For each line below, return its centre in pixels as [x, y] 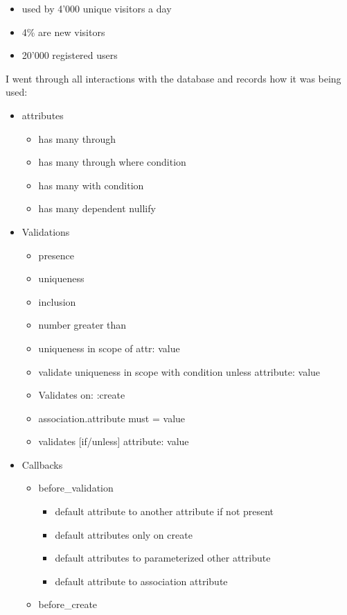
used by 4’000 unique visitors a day [97, 8]
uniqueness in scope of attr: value [109, 348]
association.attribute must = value [112, 418]
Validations [46, 231]
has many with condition [91, 185]
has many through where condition [112, 162]
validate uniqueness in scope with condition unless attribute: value [179, 371]
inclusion [57, 301]
